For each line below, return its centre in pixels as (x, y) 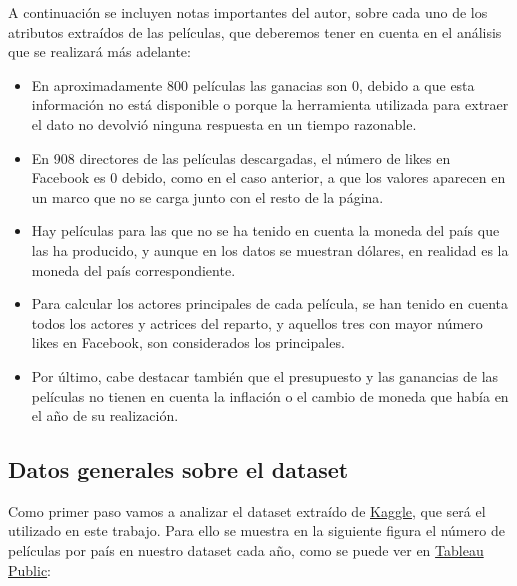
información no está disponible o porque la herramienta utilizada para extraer (270, 104)
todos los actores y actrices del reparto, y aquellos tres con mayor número (257, 322)
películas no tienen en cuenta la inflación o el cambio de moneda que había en (270, 395)
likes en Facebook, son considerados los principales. (188, 342)
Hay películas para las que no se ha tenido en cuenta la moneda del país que (265, 230)
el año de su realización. (105, 415)
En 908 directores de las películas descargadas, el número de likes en (241, 157)
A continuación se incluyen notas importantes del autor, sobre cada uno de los (248, 12)
